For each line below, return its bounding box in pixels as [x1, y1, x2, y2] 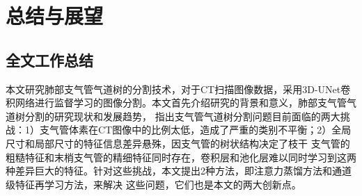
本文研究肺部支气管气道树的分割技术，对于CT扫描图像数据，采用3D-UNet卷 [6, 81, 351, 96]
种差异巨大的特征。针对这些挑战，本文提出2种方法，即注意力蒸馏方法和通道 [6, 163, 352, 178]
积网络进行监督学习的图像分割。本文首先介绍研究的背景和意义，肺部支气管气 [6, 95, 356, 110]
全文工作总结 [6, 49, 93, 70]
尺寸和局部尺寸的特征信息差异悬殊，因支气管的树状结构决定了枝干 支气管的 [6, 136, 350, 150]
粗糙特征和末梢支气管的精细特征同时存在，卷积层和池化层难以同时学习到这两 [6, 149, 356, 164]
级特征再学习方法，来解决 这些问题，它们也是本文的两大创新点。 [6, 177, 301, 191]
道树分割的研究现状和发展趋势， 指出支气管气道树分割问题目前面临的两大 [6, 108, 340, 123]
